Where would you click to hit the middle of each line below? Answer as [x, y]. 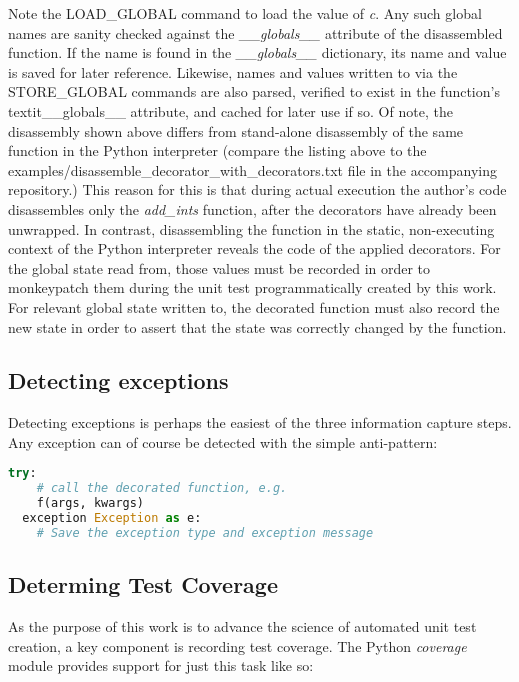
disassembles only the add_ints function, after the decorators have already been [252, 208]
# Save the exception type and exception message [205, 532]
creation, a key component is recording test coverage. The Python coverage [237, 645]
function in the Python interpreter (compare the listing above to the [217, 150]
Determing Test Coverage [143, 584]
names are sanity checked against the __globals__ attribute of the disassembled [255, 32]
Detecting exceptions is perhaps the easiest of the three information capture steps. [260, 422]
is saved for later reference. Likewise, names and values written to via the [233, 71]
